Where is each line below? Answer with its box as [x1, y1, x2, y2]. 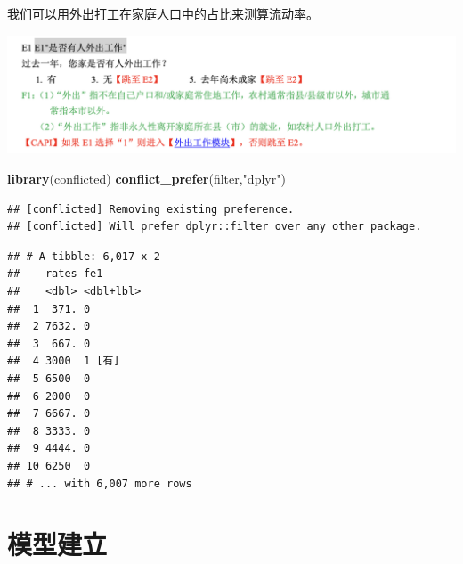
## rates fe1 [7, 267, 103, 281]
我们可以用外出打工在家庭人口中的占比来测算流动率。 [7, 4, 319, 22]
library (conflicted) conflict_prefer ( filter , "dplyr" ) [7, 169, 286, 188]
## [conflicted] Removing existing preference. [7, 202, 295, 216]
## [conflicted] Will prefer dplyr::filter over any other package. [7, 220, 422, 233]
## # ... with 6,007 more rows [7, 477, 192, 490]
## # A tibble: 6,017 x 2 [7, 249, 160, 263]
